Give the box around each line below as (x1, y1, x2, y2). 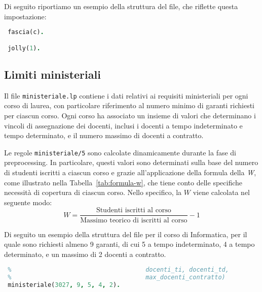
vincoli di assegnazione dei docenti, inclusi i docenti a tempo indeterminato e (4, 120, 243, 131)
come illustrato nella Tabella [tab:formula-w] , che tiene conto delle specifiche (4, 177, 243, 187)
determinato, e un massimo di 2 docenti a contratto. (4, 248, 166, 259)
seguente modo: (4, 197, 52, 207)
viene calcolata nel (193, 187, 250, 198)
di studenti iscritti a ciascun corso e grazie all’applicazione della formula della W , (4, 167, 256, 178)
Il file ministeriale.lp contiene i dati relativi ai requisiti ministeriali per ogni (4, 90, 248, 101)
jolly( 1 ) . (8, 44, 41, 52)
